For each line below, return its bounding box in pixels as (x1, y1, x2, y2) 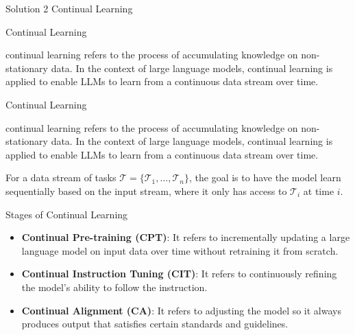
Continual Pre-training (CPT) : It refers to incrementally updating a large (21, 230, 350, 244)
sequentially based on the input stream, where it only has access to (5, 183, 287, 198)
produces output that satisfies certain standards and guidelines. (21, 316, 289, 331)
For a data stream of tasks (5, 170, 117, 185)
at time (303, 183, 334, 198)
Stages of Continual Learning (5, 207, 128, 221)
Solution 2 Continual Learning (5, 1, 133, 15)
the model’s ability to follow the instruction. (21, 279, 208, 294)
